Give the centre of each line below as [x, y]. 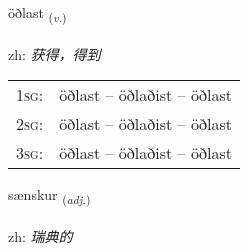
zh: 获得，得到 [54, 53]
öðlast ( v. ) [37, 13]
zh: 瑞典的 [40, 236]
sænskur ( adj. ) [49, 196]
